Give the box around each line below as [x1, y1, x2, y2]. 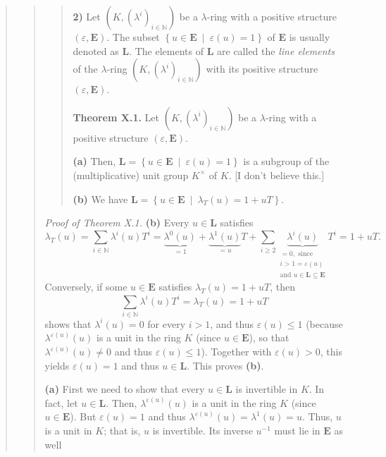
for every [147, 316, 186, 331]
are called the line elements [217, 43, 335, 58]
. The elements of [129, 43, 204, 58]
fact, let [44, 395, 78, 410]
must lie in [274, 422, 320, 437]
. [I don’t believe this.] [228, 167, 325, 182]
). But [70, 409, 96, 424]
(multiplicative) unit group [73, 167, 189, 182]
